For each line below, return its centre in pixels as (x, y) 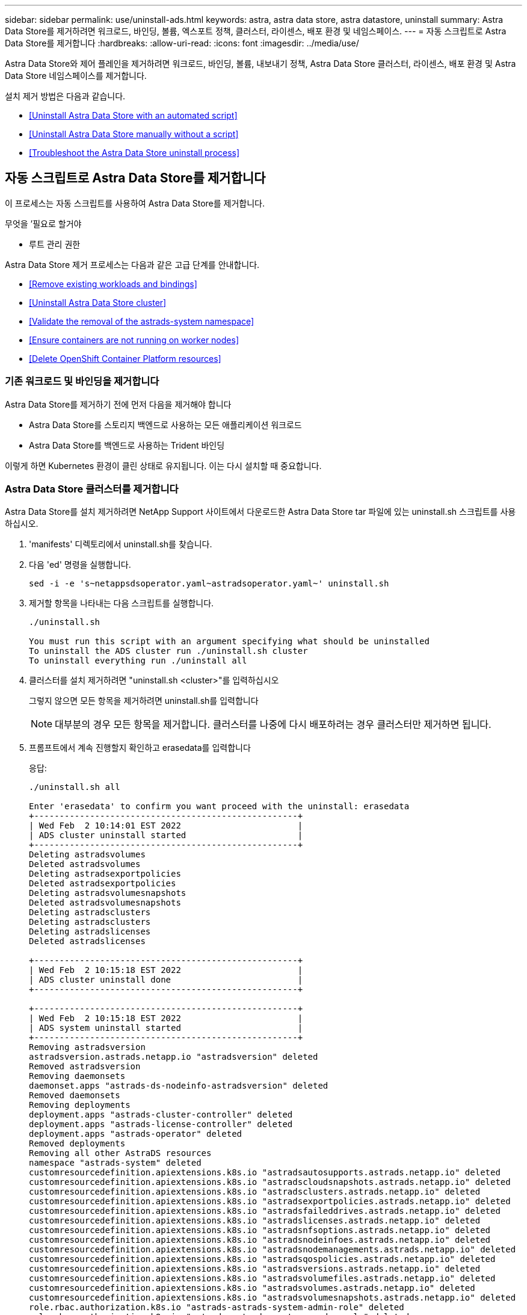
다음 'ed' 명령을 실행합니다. (80, 565)
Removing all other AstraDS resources (120, 1153)
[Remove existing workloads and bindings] (113, 284)
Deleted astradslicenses (87, 941)
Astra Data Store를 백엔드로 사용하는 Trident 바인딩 (127, 445)
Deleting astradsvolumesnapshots (108, 893)
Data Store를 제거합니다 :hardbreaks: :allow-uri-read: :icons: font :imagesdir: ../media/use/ (182, 43)
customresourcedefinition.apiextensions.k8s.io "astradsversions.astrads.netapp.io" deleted (255, 1269)
